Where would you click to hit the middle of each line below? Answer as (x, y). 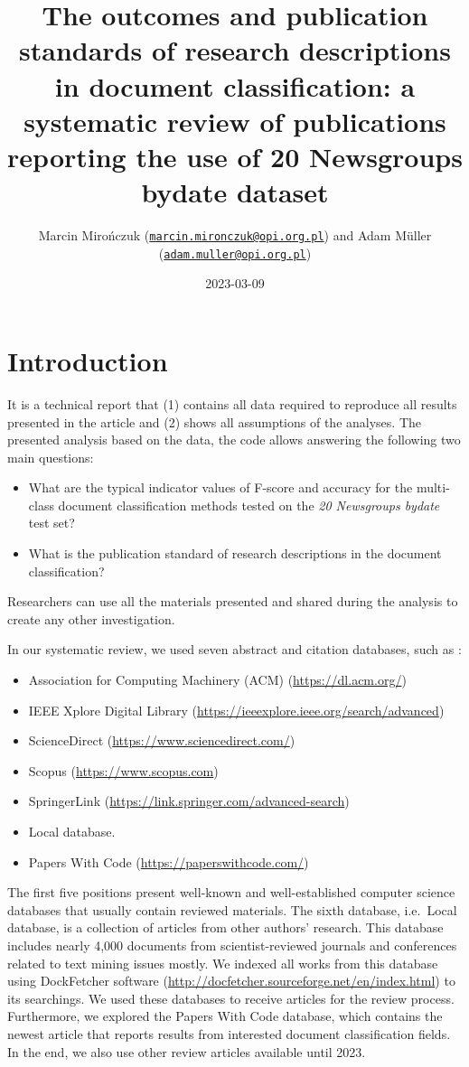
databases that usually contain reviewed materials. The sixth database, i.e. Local (232, 909)
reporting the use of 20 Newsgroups (235, 156)
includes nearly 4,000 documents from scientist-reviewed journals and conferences (232, 945)
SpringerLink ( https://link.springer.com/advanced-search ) (189, 801)
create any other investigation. (91, 618)
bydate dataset (235, 192)
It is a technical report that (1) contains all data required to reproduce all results (232, 403)
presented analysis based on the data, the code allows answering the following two (234, 440)
